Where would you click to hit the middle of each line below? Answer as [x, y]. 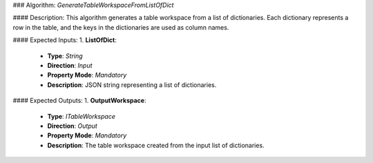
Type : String [65, 56]
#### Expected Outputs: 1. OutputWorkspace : [79, 101]
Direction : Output [73, 126]
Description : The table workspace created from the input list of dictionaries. [156, 145]
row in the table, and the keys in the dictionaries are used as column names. [121, 27]
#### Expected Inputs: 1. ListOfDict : [65, 40]
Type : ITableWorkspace [81, 116]
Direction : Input [70, 65]
